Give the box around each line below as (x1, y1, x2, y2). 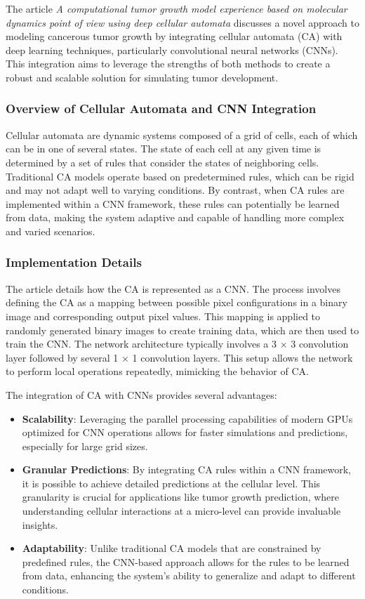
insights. (22, 517, 58, 532)
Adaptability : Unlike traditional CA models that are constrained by (22, 541, 321, 555)
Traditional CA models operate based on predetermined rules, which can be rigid (6, 169, 354, 183)
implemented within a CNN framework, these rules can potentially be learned (6, 196, 340, 211)
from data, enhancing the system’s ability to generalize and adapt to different (22, 568, 356, 583)
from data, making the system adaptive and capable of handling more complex (6, 210, 345, 225)
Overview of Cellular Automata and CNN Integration (6, 100, 317, 117)
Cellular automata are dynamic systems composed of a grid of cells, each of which (6, 127, 358, 142)
